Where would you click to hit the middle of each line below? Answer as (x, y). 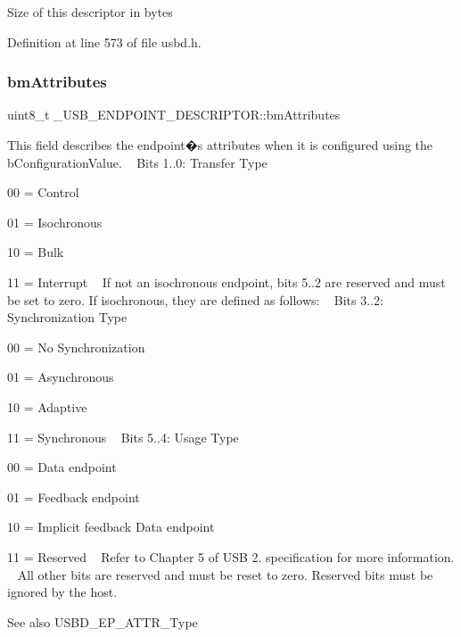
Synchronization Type (67, 317)
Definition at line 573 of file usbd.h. (104, 41)
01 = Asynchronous (61, 377)
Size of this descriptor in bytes (90, 12)
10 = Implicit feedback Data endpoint (111, 527)
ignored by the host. (62, 592)
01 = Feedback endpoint (74, 496)
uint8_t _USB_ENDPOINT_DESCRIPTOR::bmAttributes (174, 115)
